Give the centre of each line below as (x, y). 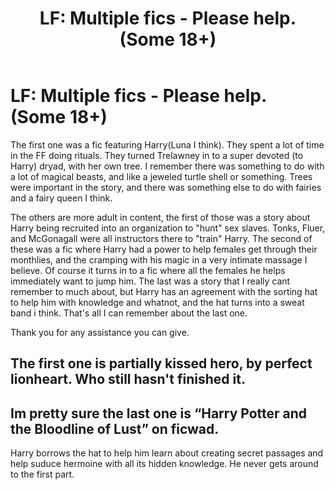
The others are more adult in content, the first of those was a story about (160, 217)
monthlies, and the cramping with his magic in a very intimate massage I (159, 259)
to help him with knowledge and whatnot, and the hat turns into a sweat (157, 302)
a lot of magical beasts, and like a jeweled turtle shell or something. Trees (161, 176)
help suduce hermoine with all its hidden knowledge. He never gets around (164, 464)
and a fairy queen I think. (61, 198)
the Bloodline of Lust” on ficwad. (115, 428)
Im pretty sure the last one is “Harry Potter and (159, 413)
